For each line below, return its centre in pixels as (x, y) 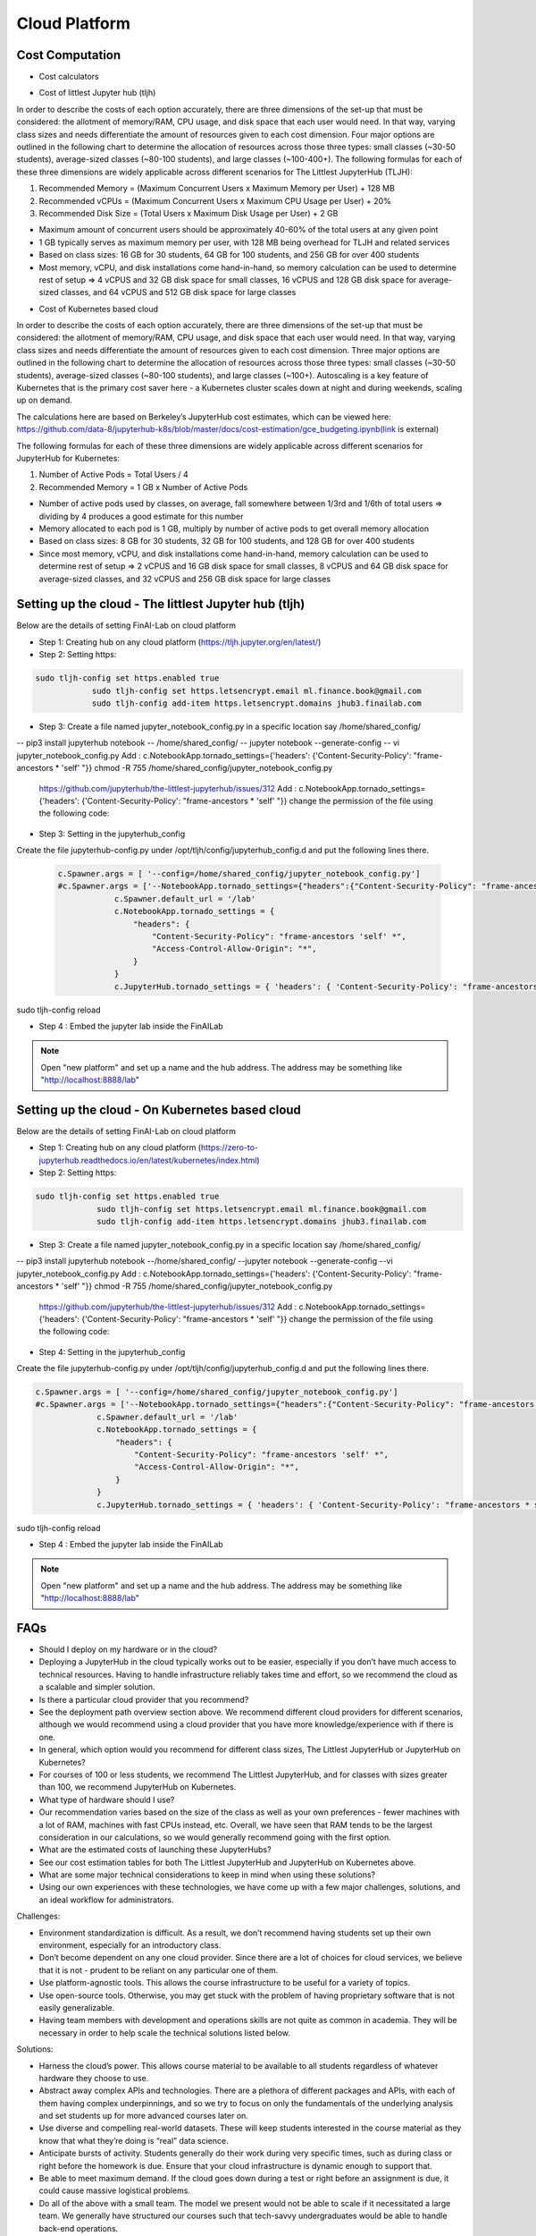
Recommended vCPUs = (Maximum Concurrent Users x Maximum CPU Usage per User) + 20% (215, 200)
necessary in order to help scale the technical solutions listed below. (164, 2033)
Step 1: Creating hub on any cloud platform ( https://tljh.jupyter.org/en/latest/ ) (180, 642)
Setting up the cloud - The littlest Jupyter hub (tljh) (161, 604)
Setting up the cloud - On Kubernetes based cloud (159, 1110)
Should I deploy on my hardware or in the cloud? (128, 1649)
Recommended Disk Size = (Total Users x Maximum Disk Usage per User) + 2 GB (188, 213)
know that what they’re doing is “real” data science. (134, 2140)
